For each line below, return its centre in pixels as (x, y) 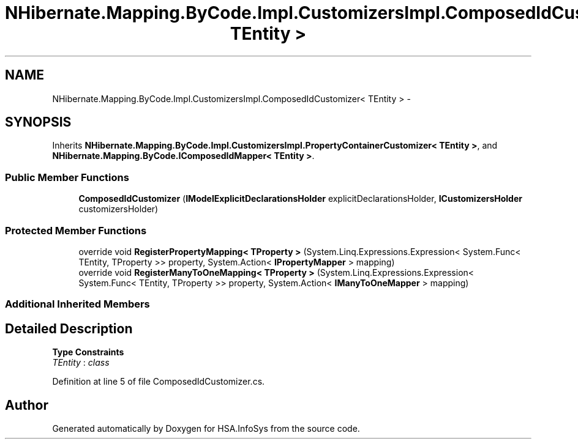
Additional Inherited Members (77, 304)
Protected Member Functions (76, 230)
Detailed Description (69, 328)
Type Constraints (88, 352)
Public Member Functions (67, 177)
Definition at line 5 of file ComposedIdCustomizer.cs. (159, 382)
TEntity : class (81, 363)
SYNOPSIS (38, 122)
